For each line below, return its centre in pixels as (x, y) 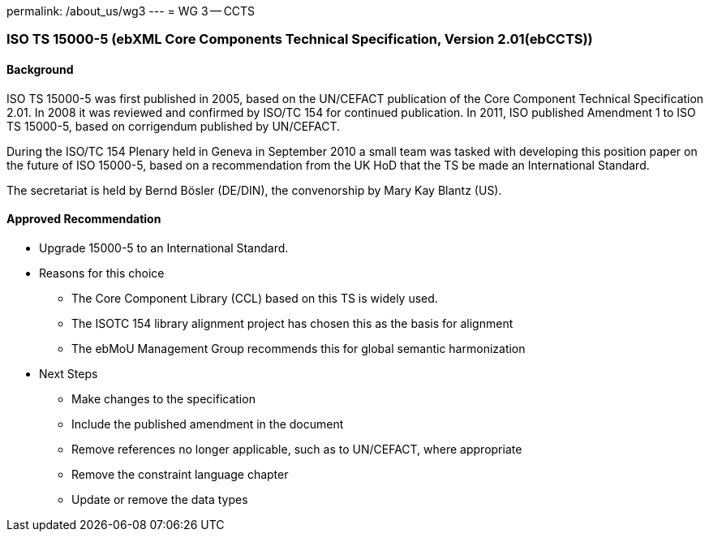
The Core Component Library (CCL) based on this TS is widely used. (255, 298)
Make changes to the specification (163, 398)
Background (40, 69)
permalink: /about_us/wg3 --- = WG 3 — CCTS (131, 11)
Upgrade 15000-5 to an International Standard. (164, 247)
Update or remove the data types (160, 499)
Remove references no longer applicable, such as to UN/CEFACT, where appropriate (297, 449)
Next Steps (69, 373)
